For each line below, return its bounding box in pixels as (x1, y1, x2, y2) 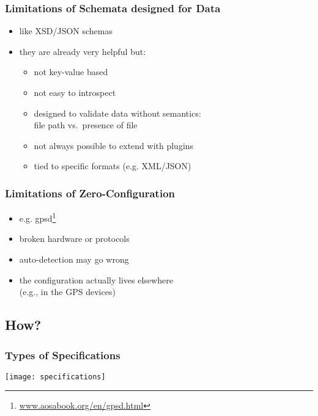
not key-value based (34, 65, 108, 78)
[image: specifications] (5, 372, 106, 381)
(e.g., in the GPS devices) (19, 285, 116, 298)
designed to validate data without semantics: (34, 106, 201, 119)
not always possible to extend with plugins (34, 139, 194, 151)
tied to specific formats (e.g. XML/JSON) (34, 159, 191, 172)
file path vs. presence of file (34, 119, 138, 131)
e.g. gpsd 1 (19, 210, 56, 224)
